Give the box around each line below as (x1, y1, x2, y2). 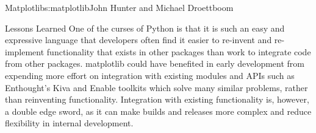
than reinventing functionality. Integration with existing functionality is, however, (5, 93, 309, 106)
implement (5, 45, 45, 58)
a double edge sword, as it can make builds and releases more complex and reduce (5, 104, 312, 117)
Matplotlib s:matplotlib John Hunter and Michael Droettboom (5, 1, 234, 13)
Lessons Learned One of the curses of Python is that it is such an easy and (5, 21, 285, 34)
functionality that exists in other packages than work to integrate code (46, 45, 311, 58)
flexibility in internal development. (5, 117, 134, 129)
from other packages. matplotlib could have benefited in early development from (5, 57, 305, 70)
